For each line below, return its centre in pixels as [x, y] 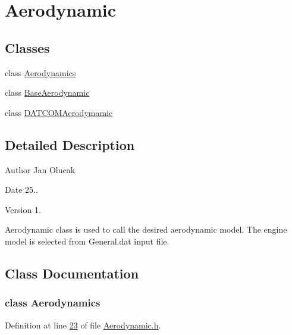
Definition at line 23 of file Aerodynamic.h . [83, 325]
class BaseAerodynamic [47, 93]
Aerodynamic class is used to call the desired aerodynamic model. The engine [146, 229]
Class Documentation [72, 273]
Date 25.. [21, 190]
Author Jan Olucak [40, 169]
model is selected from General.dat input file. [87, 241]
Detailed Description [70, 144]
